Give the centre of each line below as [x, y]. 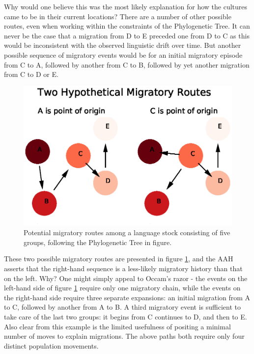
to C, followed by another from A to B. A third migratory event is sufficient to [122, 307]
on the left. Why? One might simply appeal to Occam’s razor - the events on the [126, 278]
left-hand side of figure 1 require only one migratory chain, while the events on [122, 288]
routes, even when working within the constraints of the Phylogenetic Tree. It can [127, 26]
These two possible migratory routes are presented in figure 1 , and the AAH [119, 259]
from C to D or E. [31, 74]
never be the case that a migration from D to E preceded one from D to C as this [127, 35]
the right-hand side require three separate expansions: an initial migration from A [127, 297]
